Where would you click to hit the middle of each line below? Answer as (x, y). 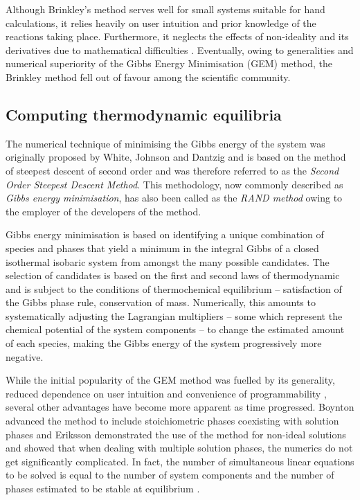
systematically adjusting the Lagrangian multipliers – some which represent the (174, 315)
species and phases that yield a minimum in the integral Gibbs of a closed (162, 248)
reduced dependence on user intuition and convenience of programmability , (166, 393)
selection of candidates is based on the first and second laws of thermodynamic (173, 275)
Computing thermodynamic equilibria (144, 114)
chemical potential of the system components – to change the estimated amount (175, 329)
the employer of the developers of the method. (103, 211)
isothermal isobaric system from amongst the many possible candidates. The (168, 261)
